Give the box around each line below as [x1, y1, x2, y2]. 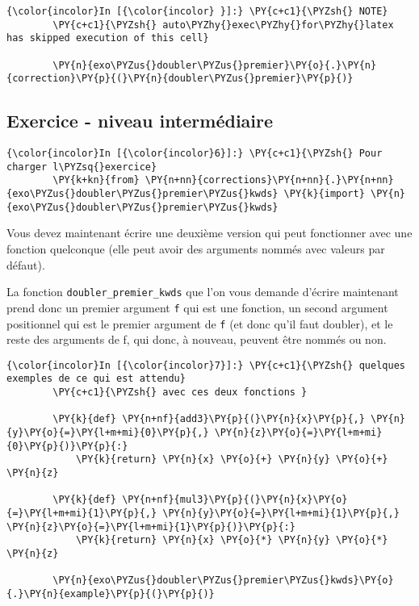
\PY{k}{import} [283, 188, 365, 200]
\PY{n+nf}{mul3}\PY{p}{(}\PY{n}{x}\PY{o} [122, 494, 348, 506]
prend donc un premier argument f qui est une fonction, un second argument [6, 299, 388, 316]
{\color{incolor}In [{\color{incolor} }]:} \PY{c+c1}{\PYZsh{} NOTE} [6, 6, 388, 17]
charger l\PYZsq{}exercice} [6, 161, 157, 173]
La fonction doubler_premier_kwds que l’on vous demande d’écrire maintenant [6, 283, 399, 300]
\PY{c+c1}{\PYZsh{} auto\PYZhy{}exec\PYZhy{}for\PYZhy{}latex [52, 19, 394, 31]
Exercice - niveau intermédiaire [6, 108, 274, 133]
